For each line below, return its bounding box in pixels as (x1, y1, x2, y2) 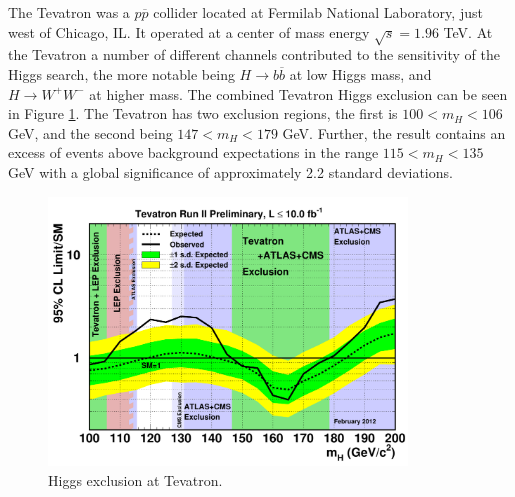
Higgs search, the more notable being (8, 63, 235, 84)
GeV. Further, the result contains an (282, 122, 506, 143)
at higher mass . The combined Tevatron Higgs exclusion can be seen (89, 83, 508, 104)
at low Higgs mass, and (289, 63, 432, 84)
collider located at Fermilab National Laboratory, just (153, 2, 483, 22)
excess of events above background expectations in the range (8, 142, 379, 163)
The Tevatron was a (8, 2, 130, 22)
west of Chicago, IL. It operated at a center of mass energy (8, 21, 370, 42)
